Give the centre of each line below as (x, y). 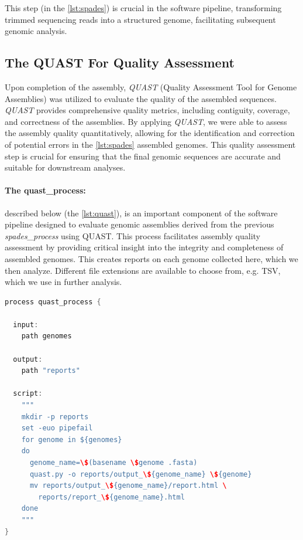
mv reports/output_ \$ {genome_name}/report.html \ (128, 486)
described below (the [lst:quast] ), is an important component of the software (141, 213)
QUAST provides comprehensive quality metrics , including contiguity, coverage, (147, 110)
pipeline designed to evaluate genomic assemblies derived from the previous (140, 224)
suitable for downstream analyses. (65, 167)
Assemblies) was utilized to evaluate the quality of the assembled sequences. (141, 98)
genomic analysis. (36, 31)
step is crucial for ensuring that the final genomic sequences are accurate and (143, 156)
